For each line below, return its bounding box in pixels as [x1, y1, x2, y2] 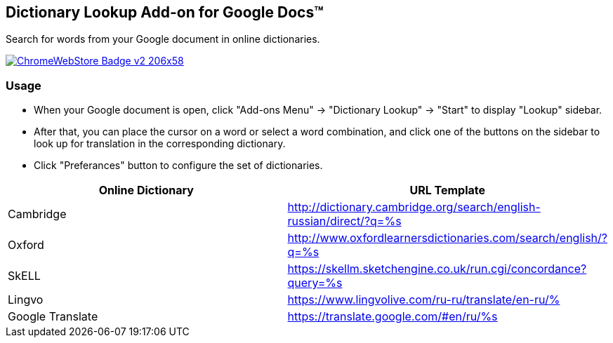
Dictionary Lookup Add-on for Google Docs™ [6, 4, 324, 21]
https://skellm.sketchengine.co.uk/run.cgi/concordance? [287, 262, 587, 276]
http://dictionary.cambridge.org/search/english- [287, 200, 541, 215]
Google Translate [8, 309, 98, 324]
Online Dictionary [98, 183, 194, 198]
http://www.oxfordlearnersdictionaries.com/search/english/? [287, 231, 607, 246]
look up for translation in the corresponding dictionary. [34, 137, 286, 150]
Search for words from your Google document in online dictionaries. [6, 33, 320, 46]
